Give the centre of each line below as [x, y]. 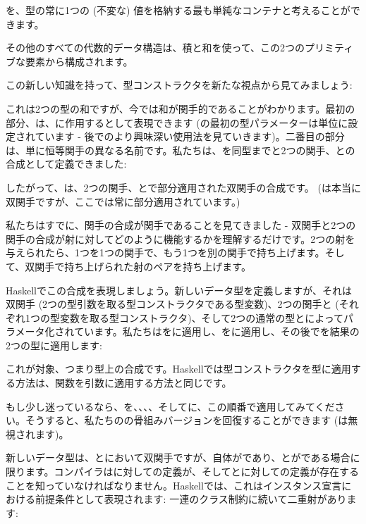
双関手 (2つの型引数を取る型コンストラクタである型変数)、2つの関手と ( [172, 304]
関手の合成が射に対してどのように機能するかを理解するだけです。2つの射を [181, 238]
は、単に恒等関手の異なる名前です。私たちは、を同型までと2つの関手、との [181, 150]
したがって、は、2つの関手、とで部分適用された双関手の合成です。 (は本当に [183, 187]
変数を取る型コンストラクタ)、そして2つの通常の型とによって [202, 317]
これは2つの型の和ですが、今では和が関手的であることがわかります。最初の [181, 108]
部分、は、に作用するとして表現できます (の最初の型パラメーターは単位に [177, 122]
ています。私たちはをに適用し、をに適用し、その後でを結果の [217, 331]
